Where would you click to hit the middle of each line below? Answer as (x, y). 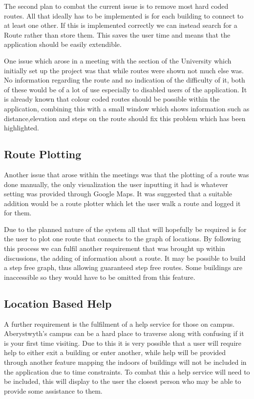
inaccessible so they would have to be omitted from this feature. (100, 277)
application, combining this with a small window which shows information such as (127, 108)
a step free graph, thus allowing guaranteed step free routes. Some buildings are (123, 267)
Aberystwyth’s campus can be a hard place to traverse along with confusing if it (124, 333)
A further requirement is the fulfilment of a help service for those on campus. (119, 324)
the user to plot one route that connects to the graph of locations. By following (123, 239)
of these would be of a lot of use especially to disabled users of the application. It (126, 89)
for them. (18, 213)
